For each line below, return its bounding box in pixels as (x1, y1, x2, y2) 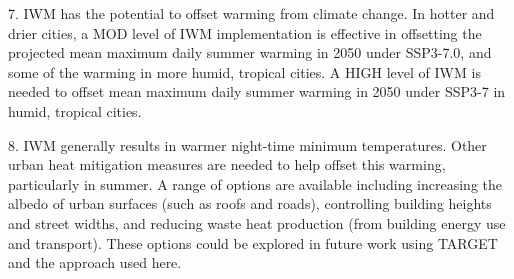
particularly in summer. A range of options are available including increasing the (8, 173, 503, 194)
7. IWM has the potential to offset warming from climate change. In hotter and (8, 3, 495, 23)
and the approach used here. (8, 252, 182, 273)
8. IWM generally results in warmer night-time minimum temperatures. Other (8, 134, 487, 155)
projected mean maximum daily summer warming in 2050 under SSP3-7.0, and (8, 42, 492, 63)
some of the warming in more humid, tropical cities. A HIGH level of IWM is (8, 61, 481, 82)
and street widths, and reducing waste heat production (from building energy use (8, 212, 506, 233)
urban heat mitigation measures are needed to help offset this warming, (8, 154, 446, 175)
